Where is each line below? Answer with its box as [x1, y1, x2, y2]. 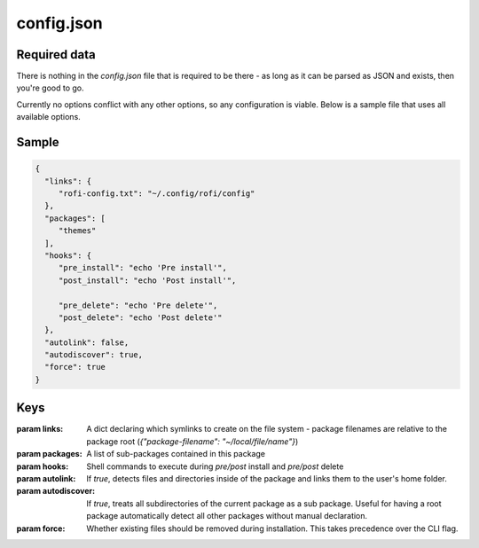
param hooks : [16, 461, 69, 472]
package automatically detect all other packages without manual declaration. [86, 511, 368, 521]
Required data [16, 47, 97, 62]
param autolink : [16, 473, 76, 483]
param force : [16, 523, 66, 534]
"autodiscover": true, [44, 350, 144, 360]
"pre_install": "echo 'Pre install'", [58, 262, 228, 273]
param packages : [16, 449, 83, 459]
